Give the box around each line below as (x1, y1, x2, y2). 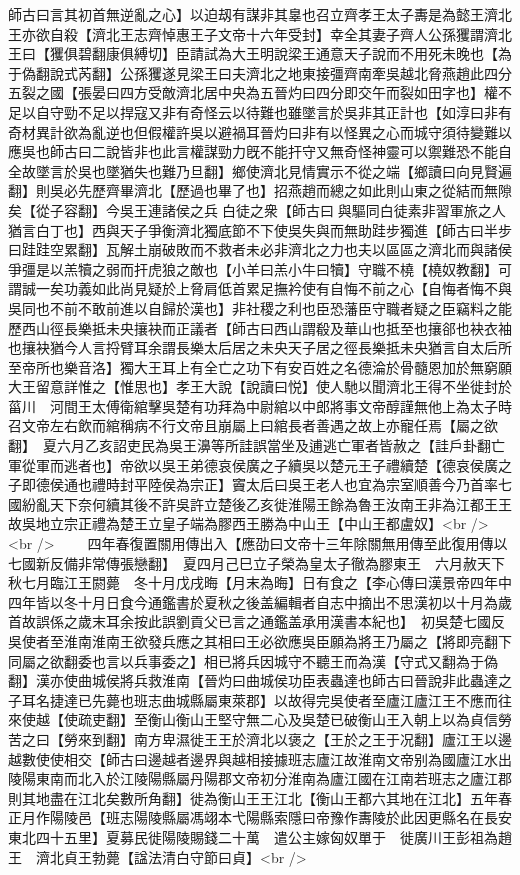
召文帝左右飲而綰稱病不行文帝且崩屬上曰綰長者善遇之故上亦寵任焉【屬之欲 (8, 415, 498, 436)
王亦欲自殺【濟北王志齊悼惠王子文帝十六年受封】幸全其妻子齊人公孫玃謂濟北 (8, 23, 512, 44)
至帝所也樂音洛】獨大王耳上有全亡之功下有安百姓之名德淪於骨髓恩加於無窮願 (8, 356, 512, 377)
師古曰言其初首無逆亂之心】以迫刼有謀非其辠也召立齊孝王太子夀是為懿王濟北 (8, 4, 512, 24)
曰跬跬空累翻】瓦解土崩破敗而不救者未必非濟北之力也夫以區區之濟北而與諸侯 (8, 239, 512, 260)
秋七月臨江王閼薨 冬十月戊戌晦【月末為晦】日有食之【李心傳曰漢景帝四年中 (8, 572, 512, 593)
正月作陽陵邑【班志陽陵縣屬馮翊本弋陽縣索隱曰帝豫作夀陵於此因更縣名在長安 (8, 807, 512, 828)
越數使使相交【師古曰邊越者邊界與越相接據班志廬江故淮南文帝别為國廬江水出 (8, 748, 512, 769)
